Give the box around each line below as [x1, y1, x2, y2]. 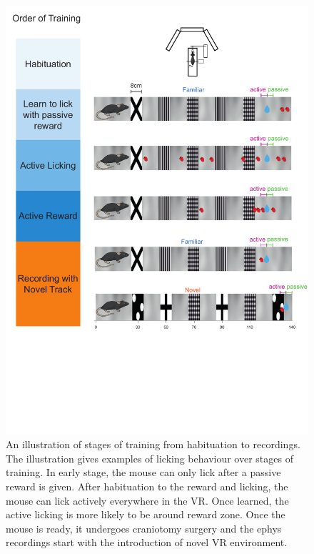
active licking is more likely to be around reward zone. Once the [6, 507, 285, 522]
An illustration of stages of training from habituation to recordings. [6, 437, 300, 452]
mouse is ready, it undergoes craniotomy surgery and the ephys [6, 520, 282, 535]
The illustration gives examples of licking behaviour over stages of [6, 450, 293, 465]
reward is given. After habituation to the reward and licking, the [6, 479, 288, 494]
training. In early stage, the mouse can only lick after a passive [6, 465, 281, 480]
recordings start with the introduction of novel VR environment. [6, 535, 288, 550]
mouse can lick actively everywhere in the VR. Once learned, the [6, 493, 289, 508]
